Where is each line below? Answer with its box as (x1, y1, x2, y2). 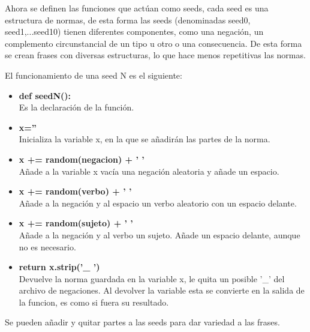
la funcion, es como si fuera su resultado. (19, 295, 169, 308)
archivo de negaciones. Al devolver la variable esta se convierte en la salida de (19, 284, 305, 297)
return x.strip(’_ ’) (19, 261, 100, 273)
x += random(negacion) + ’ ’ (19, 152, 145, 165)
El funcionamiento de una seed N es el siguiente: (5, 68, 182, 81)
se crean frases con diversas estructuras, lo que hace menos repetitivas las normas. (5, 49, 306, 61)
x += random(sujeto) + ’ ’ (19, 217, 133, 229)
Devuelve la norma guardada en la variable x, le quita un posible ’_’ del (19, 272, 285, 285)
